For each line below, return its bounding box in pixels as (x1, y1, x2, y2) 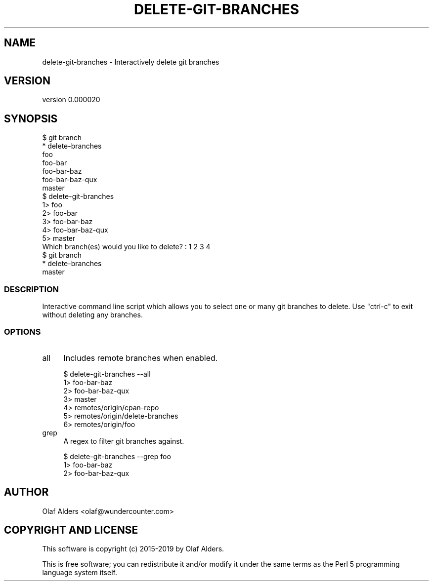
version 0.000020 (42, 95, 100, 104)
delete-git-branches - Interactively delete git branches (42, 57, 219, 66)
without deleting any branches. (42, 311, 143, 319)
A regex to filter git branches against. (63, 436, 184, 445)
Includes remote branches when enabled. (63, 352, 218, 363)
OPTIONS (4, 327, 41, 337)
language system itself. (42, 568, 117, 577)
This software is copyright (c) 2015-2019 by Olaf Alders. (42, 545, 224, 553)
